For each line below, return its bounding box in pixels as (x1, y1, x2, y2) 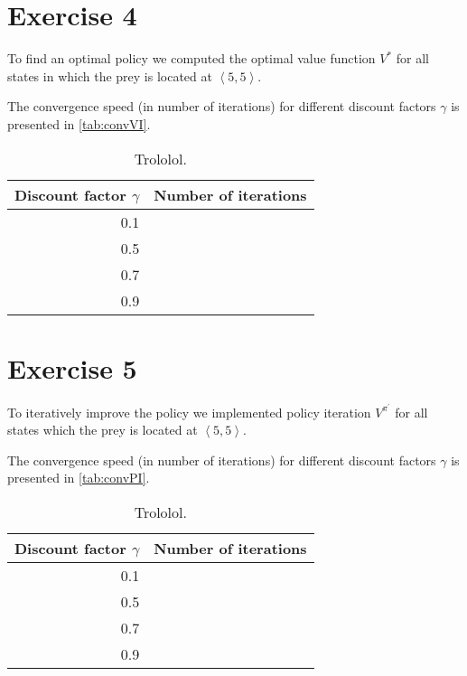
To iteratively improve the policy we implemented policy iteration (7, 402, 371, 421)
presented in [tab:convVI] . (7, 114, 151, 133)
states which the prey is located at (7, 420, 198, 439)
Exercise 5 (7, 349, 137, 386)
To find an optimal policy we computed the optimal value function (7, 49, 376, 68)
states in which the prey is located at (7, 66, 212, 85)
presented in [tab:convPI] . (7, 468, 150, 487)
